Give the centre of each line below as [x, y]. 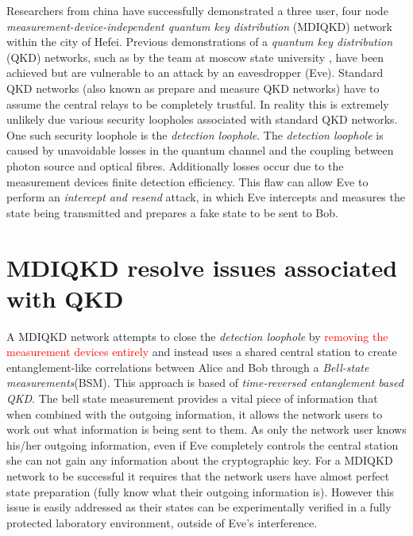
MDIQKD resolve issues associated [202, 267]
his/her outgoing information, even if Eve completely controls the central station [203, 444]
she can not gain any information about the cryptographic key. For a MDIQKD [200, 460]
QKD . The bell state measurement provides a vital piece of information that [192, 398]
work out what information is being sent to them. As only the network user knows [206, 429]
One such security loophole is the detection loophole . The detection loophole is [195, 134]
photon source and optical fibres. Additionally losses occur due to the [175, 165]
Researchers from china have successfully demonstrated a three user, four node [197, 10]
